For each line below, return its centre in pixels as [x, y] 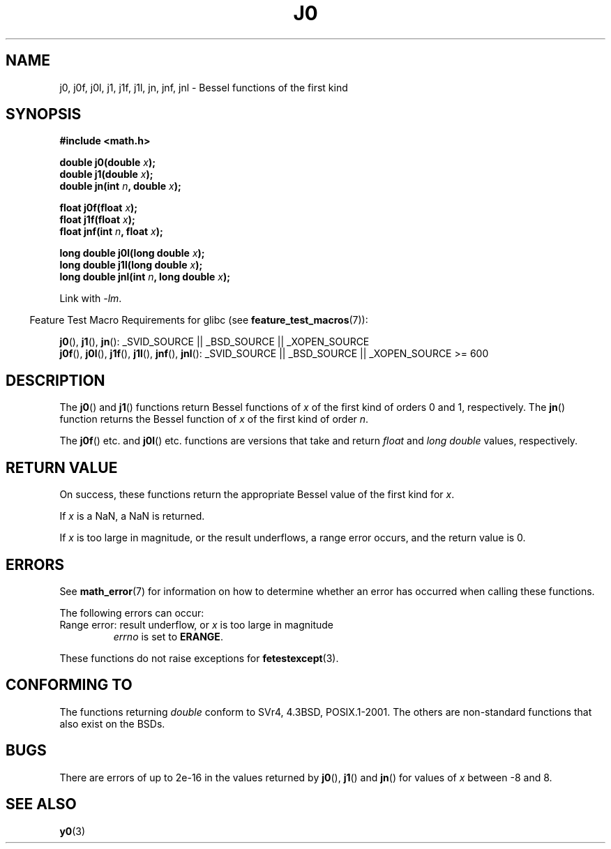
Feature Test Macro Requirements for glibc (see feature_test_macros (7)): [199, 320]
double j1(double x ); [106, 174]
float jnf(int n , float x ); [111, 232]
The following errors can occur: [132, 613]
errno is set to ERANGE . [168, 636]
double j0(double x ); [107, 163]
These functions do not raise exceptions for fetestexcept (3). [199, 658]
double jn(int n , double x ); [120, 186]
